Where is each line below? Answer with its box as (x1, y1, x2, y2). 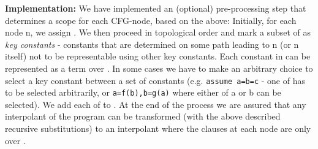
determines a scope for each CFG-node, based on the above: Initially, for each (5, 13, 297, 26)
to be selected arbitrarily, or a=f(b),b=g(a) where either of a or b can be (5, 86, 281, 99)
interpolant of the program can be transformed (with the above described (5, 110, 281, 123)
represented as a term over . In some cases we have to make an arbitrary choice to (5, 61, 313, 74)
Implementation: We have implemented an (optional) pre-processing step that (5, 2, 306, 14)
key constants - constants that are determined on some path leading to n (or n (5, 37, 299, 50)
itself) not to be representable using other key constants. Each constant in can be (5, 50, 311, 63)
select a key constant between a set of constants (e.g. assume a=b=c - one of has (5, 74, 305, 86)
